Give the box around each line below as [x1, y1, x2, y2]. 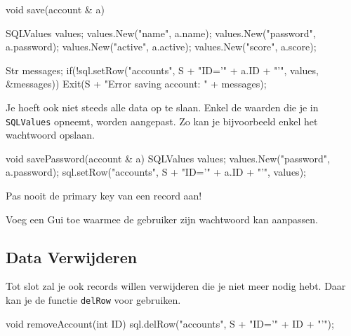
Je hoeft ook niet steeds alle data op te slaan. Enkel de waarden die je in [6, 99, 319, 114]
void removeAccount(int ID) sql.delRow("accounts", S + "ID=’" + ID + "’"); [6, 316, 334, 330]
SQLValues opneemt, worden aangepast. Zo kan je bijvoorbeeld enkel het [6, 113, 318, 128]
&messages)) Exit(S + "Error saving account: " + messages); [6, 76, 267, 91]
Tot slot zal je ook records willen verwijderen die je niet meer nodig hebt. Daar [6, 279, 346, 293]
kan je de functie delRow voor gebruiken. [6, 292, 181, 307]
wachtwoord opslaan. [6, 127, 95, 142]
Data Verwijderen [6, 246, 138, 267]
